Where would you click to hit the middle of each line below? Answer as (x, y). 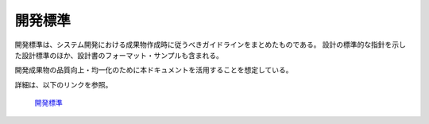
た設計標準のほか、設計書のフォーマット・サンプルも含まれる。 (119, 55)
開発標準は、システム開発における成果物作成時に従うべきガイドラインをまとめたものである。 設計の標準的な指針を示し (211, 45)
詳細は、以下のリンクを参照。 (64, 84)
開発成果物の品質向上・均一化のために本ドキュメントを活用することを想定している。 (154, 70)
